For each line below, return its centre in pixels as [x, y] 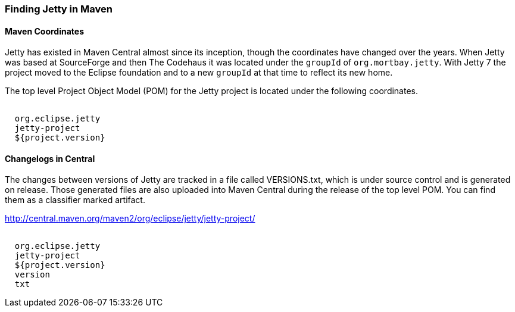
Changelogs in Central [50, 158]
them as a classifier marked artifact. [75, 200]
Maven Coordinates [44, 31]
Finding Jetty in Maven [59, 9]
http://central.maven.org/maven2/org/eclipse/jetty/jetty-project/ [130, 219]
